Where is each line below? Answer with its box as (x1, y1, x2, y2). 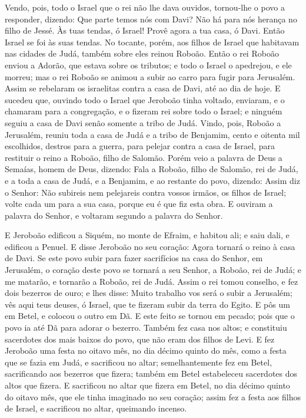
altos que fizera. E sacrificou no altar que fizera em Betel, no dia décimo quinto (5, 379, 290, 391)
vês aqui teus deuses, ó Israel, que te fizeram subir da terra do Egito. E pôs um (5, 298, 290, 310)
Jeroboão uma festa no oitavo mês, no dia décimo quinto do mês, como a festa (5, 344, 287, 357)
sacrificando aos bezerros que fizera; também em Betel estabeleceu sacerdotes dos (5, 367, 298, 380)
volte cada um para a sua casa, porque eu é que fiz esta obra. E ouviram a (5, 198, 273, 210)
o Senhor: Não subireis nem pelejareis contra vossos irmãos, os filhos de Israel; (5, 186, 287, 198)
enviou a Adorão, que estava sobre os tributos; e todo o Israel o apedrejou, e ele (5, 58, 292, 71)
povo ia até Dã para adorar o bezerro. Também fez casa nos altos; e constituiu (5, 321, 287, 334)
